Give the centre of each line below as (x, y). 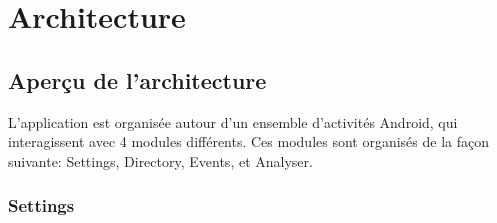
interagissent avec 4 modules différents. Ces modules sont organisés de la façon (249, 141)
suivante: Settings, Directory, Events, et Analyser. (160, 160)
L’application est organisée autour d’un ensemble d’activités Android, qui (233, 121)
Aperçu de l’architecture (137, 79)
